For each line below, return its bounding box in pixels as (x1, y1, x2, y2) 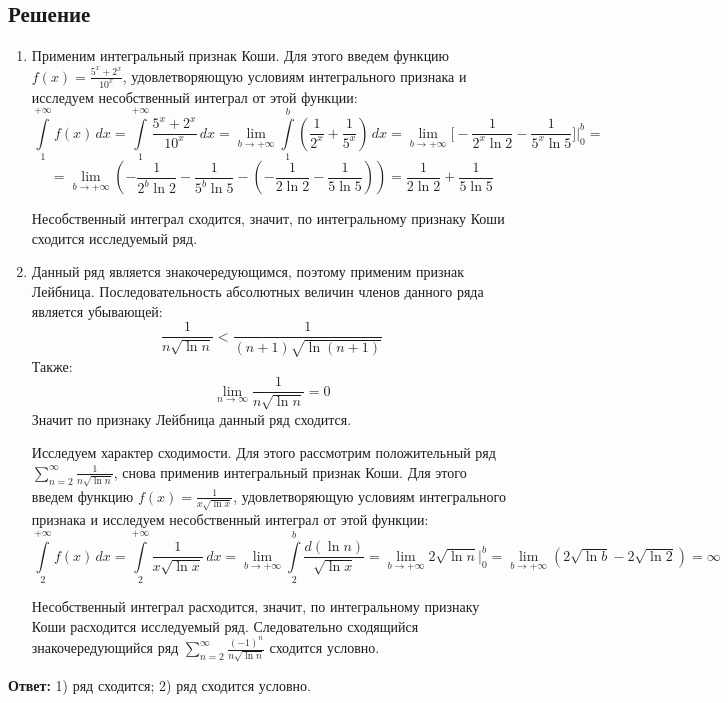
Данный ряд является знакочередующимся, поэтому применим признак (31, 261, 465, 282)
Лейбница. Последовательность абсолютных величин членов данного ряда (31, 281, 484, 302)
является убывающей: (31, 300, 163, 321)
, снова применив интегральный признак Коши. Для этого (113, 461, 467, 482)
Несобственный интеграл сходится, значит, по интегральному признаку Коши (31, 208, 505, 229)
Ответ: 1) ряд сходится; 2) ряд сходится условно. (8, 674, 311, 695)
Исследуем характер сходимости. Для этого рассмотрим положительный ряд (31, 442, 496, 463)
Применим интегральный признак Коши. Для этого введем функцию (31, 45, 450, 66)
